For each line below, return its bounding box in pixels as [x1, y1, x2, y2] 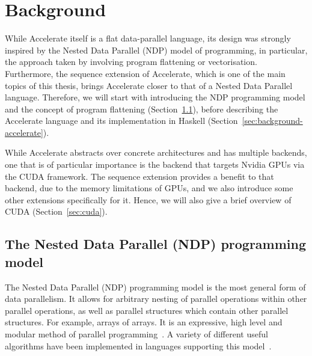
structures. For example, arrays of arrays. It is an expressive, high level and [5, 316, 283, 328]
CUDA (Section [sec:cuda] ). [5, 205, 108, 218]
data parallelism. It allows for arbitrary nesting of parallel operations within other [5, 292, 307, 305]
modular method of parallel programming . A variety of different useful [5, 328, 268, 340]
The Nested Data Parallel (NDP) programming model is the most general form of [5, 280, 306, 293]
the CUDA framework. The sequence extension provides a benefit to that [5, 170, 274, 182]
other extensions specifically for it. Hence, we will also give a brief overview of [5, 193, 292, 206]
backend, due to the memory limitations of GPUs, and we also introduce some [5, 182, 293, 194]
